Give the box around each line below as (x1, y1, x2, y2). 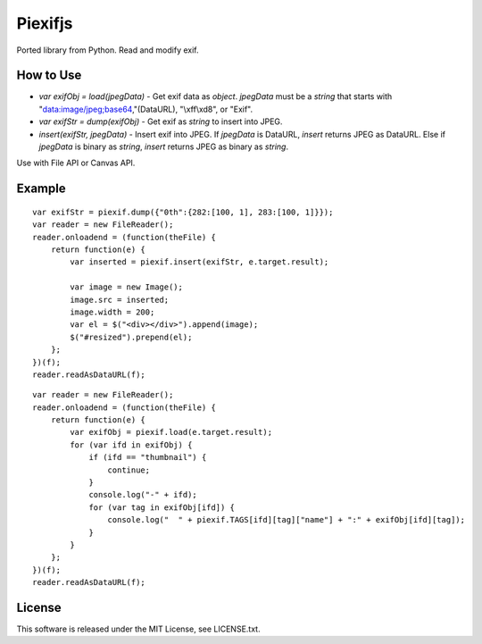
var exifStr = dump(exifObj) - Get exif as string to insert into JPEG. (38, 116, 283, 127)
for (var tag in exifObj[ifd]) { (88, 502, 236, 513)
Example (16, 181, 66, 197)
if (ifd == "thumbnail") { (88, 452, 207, 463)
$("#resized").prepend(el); (70, 331, 193, 342)
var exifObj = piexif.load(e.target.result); (70, 427, 272, 438)
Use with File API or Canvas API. (16, 157, 136, 169)
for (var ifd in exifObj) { (70, 439, 193, 450)
